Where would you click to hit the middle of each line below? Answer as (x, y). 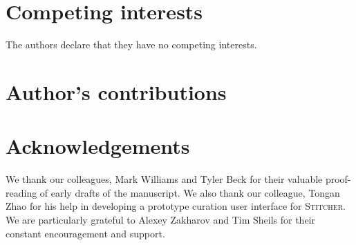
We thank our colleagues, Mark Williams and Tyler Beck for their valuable (164, 179)
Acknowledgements (98, 146)
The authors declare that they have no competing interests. (131, 45)
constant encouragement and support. (85, 233)
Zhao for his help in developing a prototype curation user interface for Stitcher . (176, 206)
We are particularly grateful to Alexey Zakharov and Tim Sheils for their (160, 219)
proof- (338, 179)
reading (21, 192)
